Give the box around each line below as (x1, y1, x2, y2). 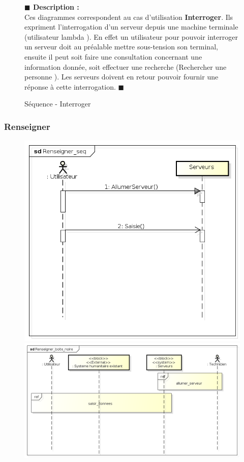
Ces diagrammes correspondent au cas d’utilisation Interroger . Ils (24, 11, 233, 22)
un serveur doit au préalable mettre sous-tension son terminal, (24, 41, 218, 52)
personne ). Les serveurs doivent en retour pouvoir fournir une (24, 71, 219, 82)
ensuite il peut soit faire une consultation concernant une (24, 51, 202, 62)
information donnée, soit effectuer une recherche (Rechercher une (24, 61, 227, 72)
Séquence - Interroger (24, 98, 91, 109)
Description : (33, 2, 79, 12)
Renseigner (4, 120, 50, 132)
